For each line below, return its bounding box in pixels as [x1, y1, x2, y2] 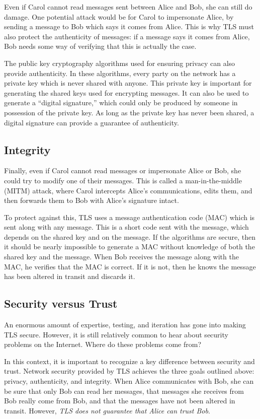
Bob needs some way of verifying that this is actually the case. [4, 41, 197, 51]
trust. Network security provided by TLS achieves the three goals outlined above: [4, 366, 254, 376]
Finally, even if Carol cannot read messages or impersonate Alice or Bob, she [4, 165, 241, 176]
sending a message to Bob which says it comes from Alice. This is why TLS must [4, 21, 254, 32]
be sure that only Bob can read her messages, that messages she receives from [4, 385, 244, 396]
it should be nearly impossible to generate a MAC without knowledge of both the [4, 241, 255, 252]
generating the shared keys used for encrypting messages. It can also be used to [4, 87, 249, 98]
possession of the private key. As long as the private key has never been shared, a [4, 107, 254, 117]
